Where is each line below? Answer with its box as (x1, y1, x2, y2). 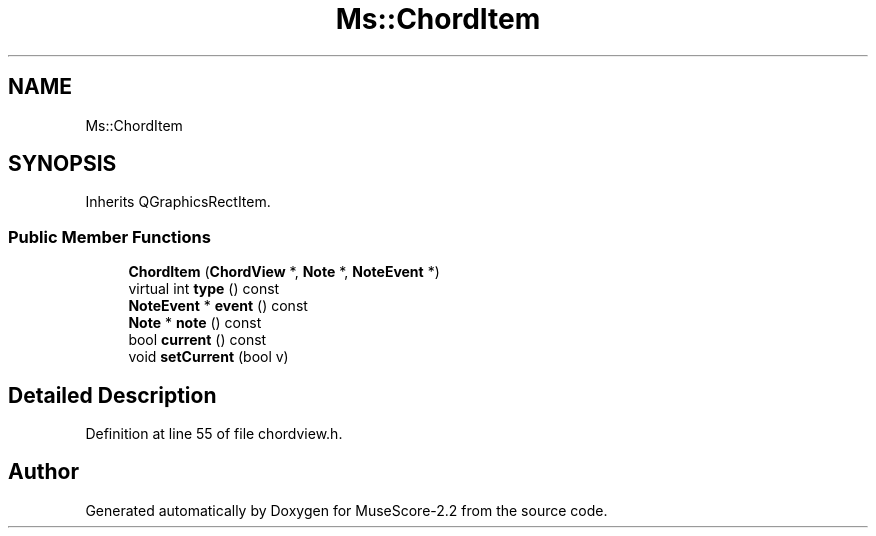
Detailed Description (8, 382, 217, 408)
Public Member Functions (8, 226, 211, 247)
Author (8, 459, 79, 485)
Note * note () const (128, 314, 262, 332)
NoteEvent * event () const (128, 297, 308, 315)
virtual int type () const (128, 280, 280, 298)
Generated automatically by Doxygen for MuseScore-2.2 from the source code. (85, 501, 608, 519)
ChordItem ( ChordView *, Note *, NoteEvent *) (128, 263, 440, 281)
